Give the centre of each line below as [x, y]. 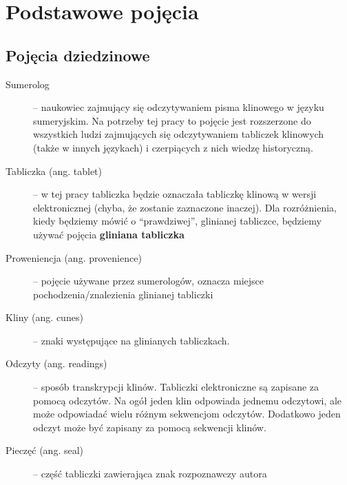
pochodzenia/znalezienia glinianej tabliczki [123, 294]
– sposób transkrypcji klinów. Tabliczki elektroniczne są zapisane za [176, 387]
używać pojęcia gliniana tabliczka [109, 234]
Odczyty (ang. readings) [56, 363]
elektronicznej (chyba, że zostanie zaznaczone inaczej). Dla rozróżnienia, [185, 207]
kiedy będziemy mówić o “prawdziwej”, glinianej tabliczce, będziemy [177, 221]
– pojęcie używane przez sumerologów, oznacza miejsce [148, 281]
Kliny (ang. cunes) [44, 317]
